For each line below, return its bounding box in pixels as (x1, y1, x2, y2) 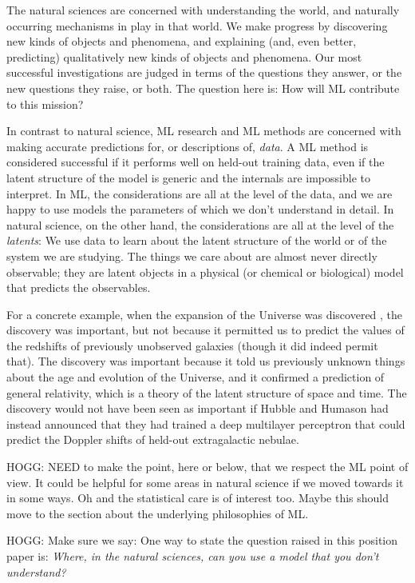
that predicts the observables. (6, 279, 151, 296)
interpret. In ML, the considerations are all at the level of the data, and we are (6, 185, 393, 202)
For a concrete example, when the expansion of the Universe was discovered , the (6, 305, 403, 322)
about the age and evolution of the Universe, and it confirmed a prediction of (6, 369, 385, 385)
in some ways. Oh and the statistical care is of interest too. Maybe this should (6, 489, 389, 506)
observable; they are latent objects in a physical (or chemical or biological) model (6, 263, 404, 280)
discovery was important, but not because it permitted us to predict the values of (6, 321, 405, 338)
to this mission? (6, 95, 84, 112)
